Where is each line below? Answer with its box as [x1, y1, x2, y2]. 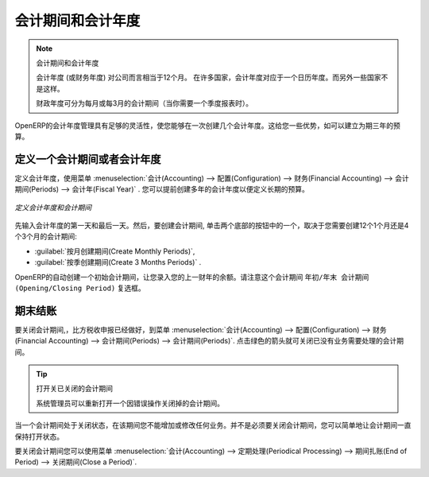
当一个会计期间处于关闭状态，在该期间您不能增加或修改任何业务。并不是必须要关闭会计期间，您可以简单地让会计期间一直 [14, 421, 412, 430]
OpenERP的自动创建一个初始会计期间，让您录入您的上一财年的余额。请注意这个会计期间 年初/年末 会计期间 [14, 272, 369, 281]
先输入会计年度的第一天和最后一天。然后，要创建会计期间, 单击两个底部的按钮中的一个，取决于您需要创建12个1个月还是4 [14, 220, 409, 230]
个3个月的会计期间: [14, 231, 77, 242]
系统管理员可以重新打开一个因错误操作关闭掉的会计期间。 [36, 398, 224, 408]
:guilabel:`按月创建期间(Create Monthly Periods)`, [34, 246, 195, 256]
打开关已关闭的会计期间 [36, 384, 113, 394]
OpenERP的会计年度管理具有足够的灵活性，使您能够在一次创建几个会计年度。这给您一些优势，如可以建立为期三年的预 [14, 120, 401, 130]
